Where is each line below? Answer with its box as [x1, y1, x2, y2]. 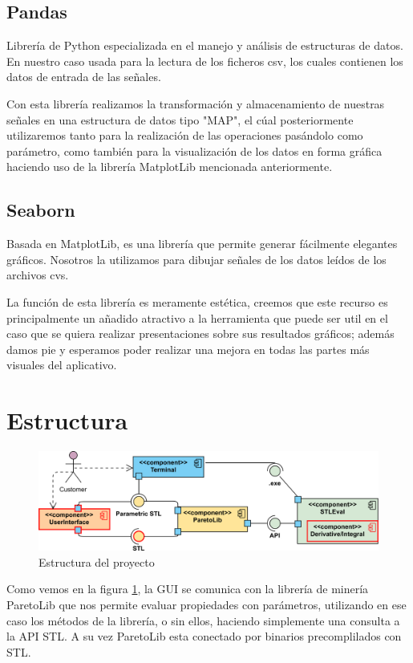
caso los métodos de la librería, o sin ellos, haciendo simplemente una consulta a [6, 612, 400, 628]
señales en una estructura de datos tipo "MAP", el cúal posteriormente [6, 111, 354, 128]
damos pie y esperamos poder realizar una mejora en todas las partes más [6, 340, 370, 357]
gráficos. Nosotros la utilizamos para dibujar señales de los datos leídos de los [6, 250, 387, 267]
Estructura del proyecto [38, 553, 155, 570]
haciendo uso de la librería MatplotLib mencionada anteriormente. [6, 158, 333, 175]
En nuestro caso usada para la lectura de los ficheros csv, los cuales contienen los [6, 52, 403, 69]
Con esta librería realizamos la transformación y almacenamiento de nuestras [6, 95, 385, 112]
